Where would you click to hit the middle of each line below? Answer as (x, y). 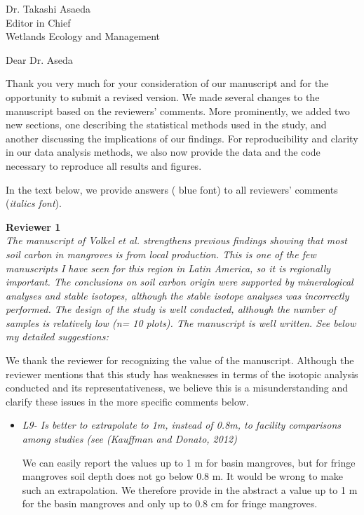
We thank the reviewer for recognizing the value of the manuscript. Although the (180, 360)
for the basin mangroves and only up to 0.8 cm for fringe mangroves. (170, 503)
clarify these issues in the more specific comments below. (127, 401)
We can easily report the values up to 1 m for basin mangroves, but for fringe (189, 462)
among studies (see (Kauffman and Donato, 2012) (129, 439)
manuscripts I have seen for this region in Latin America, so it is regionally (168, 268)
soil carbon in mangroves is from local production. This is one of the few (161, 254)
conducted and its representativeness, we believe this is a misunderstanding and (177, 388)
